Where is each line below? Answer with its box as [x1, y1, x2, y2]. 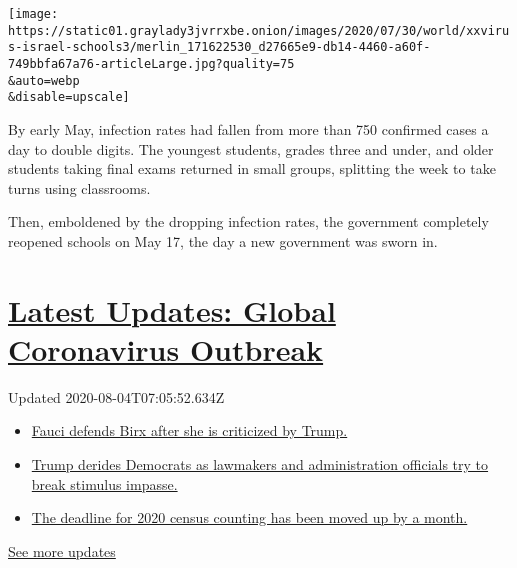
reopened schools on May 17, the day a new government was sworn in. [8, 230, 438, 251]
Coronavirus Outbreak [8, 328, 324, 369]
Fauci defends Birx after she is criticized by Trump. [31, 420, 348, 441]
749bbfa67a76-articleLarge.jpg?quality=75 [8, 56, 295, 71]
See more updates [8, 540, 116, 561]
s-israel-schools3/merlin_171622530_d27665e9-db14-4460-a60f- [8, 40, 431, 55]
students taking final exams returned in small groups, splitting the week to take [8, 158, 496, 179]
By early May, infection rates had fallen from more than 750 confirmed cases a [8, 118, 489, 139]
